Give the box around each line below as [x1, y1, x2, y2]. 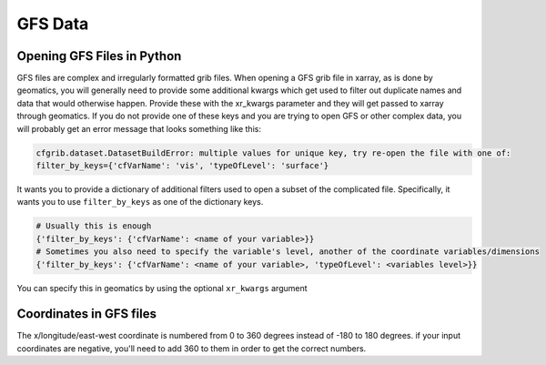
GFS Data [16, 14, 89, 34]
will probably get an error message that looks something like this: [16, 123, 261, 134]
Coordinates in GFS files [16, 306, 157, 322]
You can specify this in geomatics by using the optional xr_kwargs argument [16, 282, 308, 293]
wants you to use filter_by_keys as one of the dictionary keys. [16, 197, 264, 208]
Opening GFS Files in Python [16, 48, 182, 64]
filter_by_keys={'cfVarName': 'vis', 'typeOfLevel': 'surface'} [35, 160, 329, 170]
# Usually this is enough [35, 221, 152, 231]
